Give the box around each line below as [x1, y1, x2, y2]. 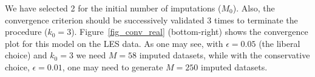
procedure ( [5, 25, 48, 38]
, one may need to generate [62, 60, 163, 73]
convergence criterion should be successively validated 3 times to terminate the [5, 13, 298, 26]
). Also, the [232, 2, 275, 14]
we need [76, 49, 106, 61]
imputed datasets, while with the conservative [139, 49, 310, 61]
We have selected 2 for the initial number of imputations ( [5, 2, 222, 14]
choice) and [5, 49, 47, 61]
